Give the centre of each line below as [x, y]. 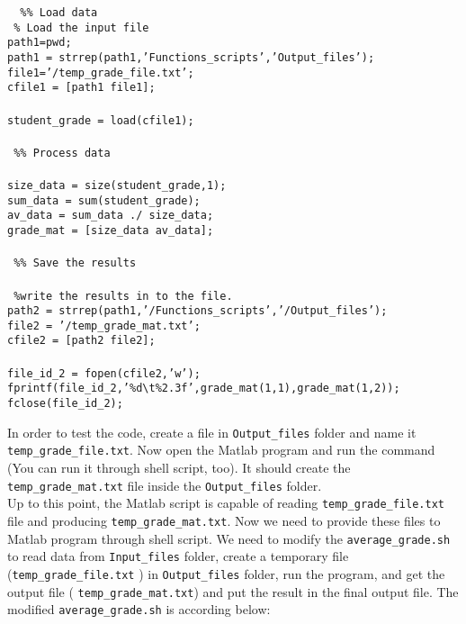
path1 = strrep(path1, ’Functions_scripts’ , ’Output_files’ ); [191, 57]
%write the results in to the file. [123, 296]
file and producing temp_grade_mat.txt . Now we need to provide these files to [224, 520]
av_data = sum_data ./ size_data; [111, 216]
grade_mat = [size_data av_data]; [111, 231]
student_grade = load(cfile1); [101, 120]
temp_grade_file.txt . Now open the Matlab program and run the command [221, 450]
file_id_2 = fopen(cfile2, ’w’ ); [104, 373]
